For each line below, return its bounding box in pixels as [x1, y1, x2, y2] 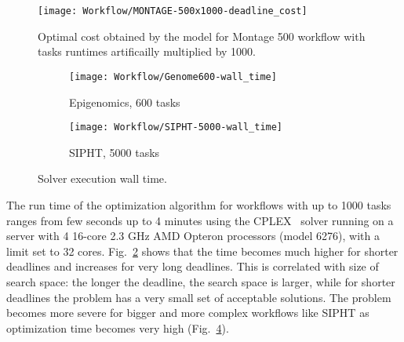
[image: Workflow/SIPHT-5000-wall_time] [69, 122, 283, 133]
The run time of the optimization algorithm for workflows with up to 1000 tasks [6, 196, 391, 213]
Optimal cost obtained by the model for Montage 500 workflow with [38, 27, 366, 44]
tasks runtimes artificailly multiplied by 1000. [38, 43, 256, 60]
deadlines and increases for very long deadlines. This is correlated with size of [6, 258, 379, 275]
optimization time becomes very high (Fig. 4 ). [6, 319, 229, 336]
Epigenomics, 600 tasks [69, 93, 180, 110]
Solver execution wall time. [38, 170, 167, 187]
